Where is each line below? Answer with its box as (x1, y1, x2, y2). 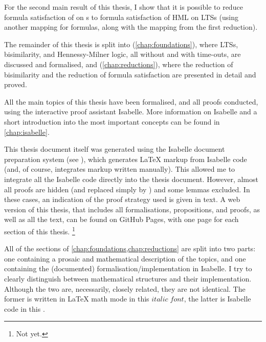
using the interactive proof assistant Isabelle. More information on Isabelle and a (4, 106, 257, 117)
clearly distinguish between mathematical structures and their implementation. (4, 273, 252, 284)
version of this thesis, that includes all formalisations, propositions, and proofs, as (4, 204, 260, 214)
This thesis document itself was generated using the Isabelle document (4, 144, 225, 154)
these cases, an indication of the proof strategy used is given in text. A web (4, 194, 240, 205)
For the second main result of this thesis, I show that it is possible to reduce (4, 2, 243, 12)
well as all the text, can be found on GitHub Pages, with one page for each (4, 214, 239, 225)
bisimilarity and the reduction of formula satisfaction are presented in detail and (4, 69, 256, 79)
